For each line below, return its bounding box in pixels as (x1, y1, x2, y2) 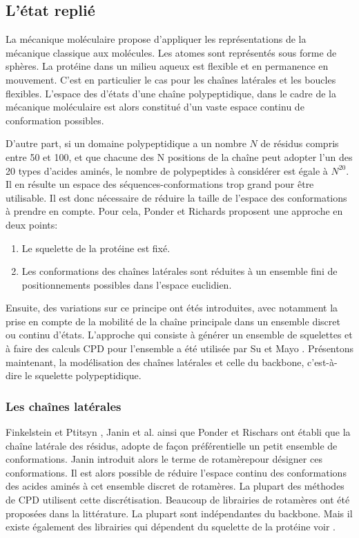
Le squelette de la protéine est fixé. (21, 240, 171, 255)
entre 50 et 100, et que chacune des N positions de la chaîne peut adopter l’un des (6, 149, 353, 164)
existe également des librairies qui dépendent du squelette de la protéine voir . (6, 519, 336, 534)
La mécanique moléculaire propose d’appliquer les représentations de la (6, 32, 307, 46)
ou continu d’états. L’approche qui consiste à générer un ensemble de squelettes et (6, 327, 353, 342)
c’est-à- (307, 354, 338, 369)
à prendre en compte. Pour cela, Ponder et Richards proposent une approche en (6, 204, 343, 218)
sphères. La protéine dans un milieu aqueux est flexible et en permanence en (6, 59, 329, 73)
